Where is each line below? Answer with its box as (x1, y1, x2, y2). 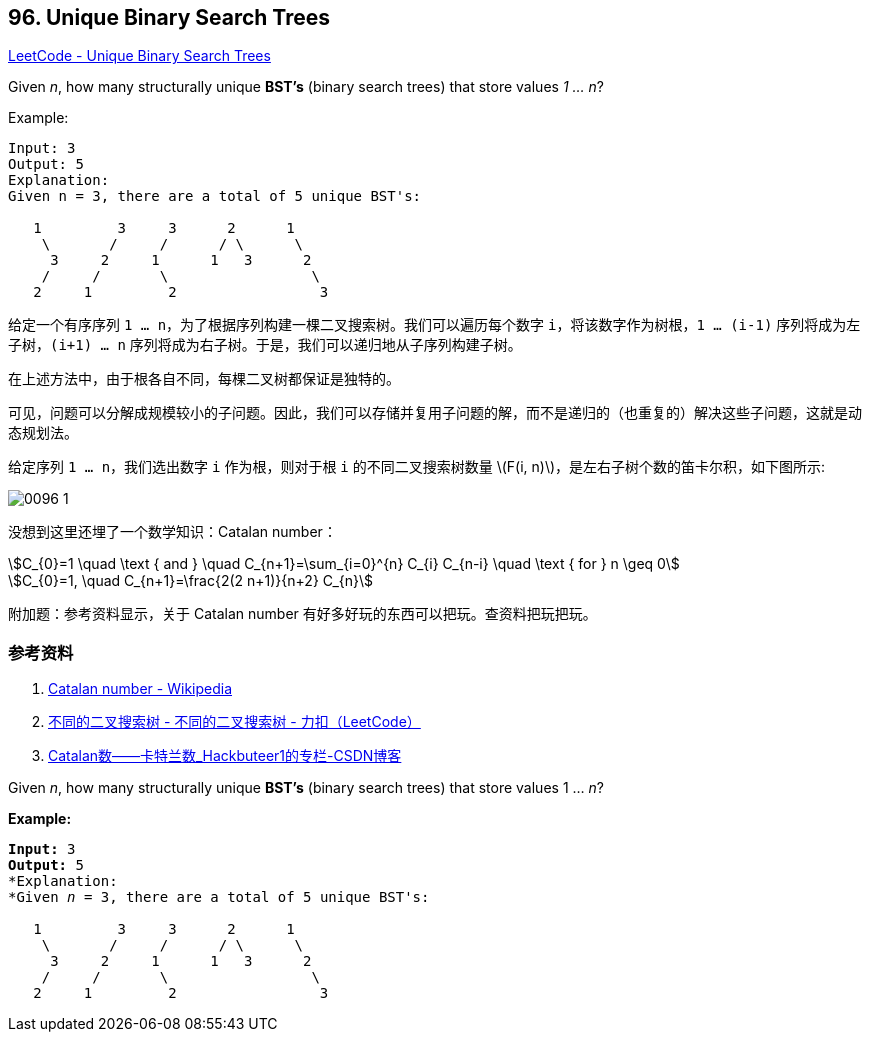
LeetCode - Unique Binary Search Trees (8, 47, 271, 65)
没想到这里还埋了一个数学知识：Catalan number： (8, 523, 337, 541)
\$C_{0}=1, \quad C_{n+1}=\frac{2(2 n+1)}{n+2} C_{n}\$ (8, 572, 374, 590)
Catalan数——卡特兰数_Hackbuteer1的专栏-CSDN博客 (48, 747, 402, 765)
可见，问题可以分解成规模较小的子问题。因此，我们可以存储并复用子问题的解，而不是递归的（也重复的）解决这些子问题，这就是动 (8, 404, 862, 422)
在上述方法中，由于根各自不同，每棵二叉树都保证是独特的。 (8, 370, 400, 388)
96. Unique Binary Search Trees (8, 5, 331, 30)
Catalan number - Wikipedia (48, 680, 233, 698)
